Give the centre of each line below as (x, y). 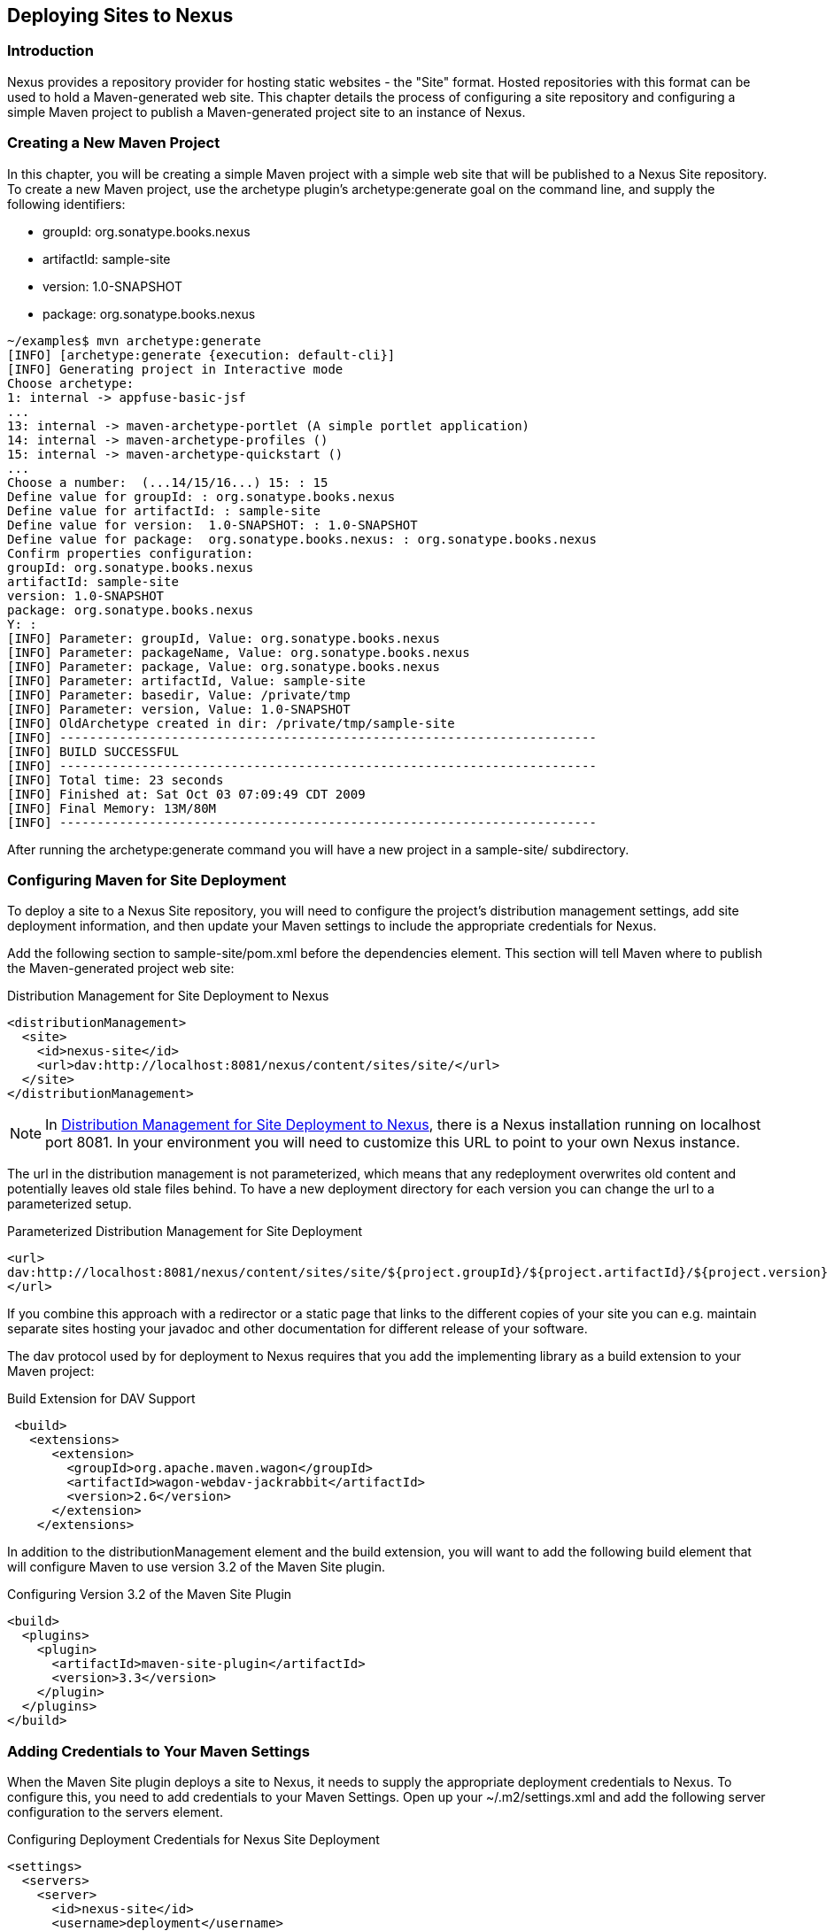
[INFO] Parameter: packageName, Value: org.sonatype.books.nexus (239, 652)
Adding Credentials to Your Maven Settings (158, 1751)
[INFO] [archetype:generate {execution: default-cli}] (201, 355)
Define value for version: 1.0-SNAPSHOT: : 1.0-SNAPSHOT (212, 525)
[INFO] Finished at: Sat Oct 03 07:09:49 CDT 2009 (186, 794)
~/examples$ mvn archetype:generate (134, 340)
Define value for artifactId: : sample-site (164, 510)
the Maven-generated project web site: (121, 969)
